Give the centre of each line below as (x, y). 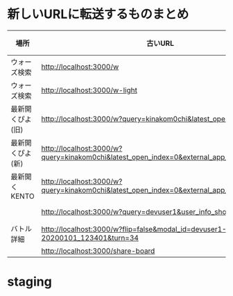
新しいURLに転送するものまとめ (98, 14)
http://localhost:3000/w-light (89, 90)
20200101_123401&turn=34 (90, 238)
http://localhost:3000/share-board (98, 251)
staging (29, 282)
